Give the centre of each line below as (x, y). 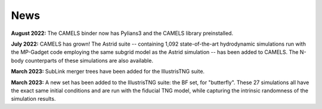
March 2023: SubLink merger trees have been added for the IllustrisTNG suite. (108, 72)
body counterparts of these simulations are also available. (82, 60)
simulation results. (33, 99)
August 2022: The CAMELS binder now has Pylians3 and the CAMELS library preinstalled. (122, 33)
